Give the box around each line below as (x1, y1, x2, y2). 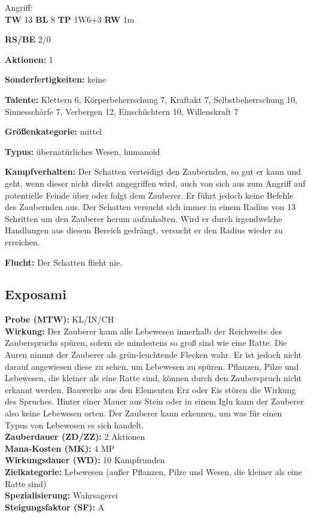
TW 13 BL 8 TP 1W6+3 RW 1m (5, 13, 135, 25)
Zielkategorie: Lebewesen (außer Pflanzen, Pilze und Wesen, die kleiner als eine (5, 466, 302, 478)
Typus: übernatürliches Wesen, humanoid (5, 145, 160, 157)
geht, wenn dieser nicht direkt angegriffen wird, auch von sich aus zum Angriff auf (5, 177, 306, 189)
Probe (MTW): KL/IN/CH (5, 313, 114, 326)
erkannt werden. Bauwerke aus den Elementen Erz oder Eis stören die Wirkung (5, 383, 296, 396)
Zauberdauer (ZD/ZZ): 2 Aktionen (5, 430, 145, 443)
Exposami (5, 285, 66, 303)
